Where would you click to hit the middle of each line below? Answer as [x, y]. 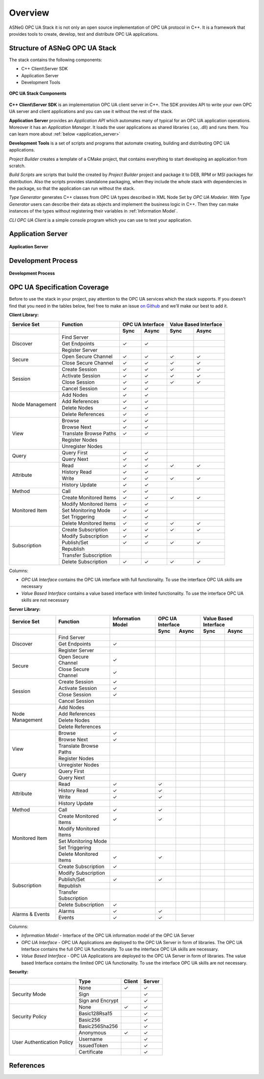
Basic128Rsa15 [95, 1013]
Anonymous [92, 1033]
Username [90, 1039]
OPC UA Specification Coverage [59, 288]
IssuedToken [93, 1045]
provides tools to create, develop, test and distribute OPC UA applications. [84, 34]
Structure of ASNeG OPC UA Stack [63, 48]
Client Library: [24, 315]
